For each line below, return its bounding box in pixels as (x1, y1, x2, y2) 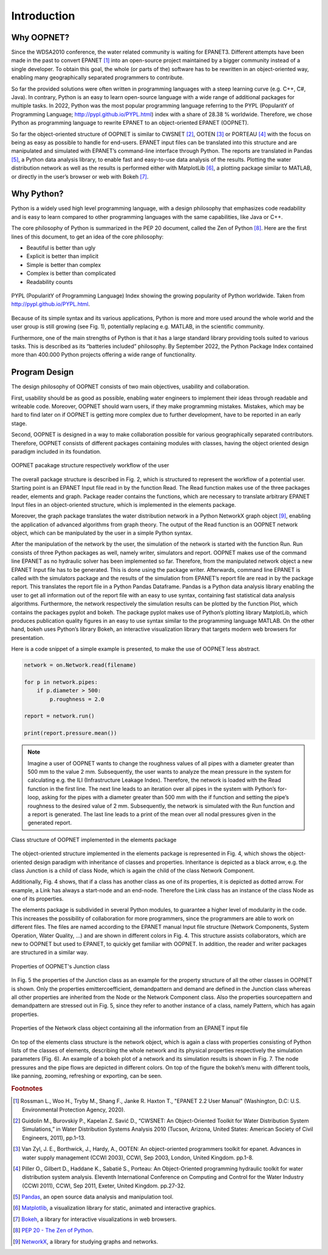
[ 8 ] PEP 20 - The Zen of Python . (13, 1226, 94, 1234)
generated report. (27, 819, 72, 827)
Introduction (11, 9, 75, 23)
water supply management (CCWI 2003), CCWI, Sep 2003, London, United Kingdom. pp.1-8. (22, 1153, 254, 1161)
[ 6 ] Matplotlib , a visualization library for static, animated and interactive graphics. (13, 1205, 216, 1212)
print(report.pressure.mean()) (24, 730, 118, 737)
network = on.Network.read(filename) (24, 662, 137, 669)
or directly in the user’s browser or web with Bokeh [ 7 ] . (11, 173, 149, 180)
